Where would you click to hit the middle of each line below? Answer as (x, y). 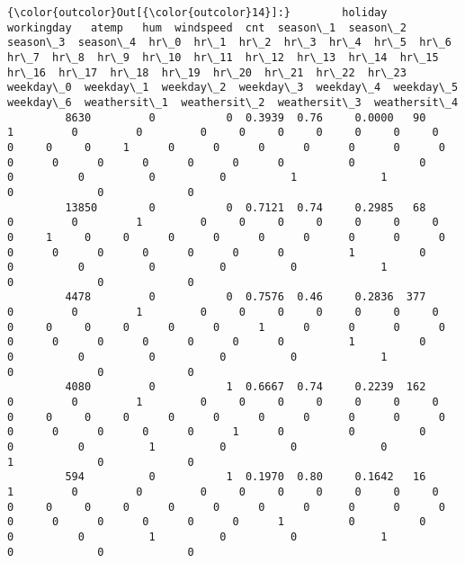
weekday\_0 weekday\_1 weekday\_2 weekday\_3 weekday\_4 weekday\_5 (233, 88)
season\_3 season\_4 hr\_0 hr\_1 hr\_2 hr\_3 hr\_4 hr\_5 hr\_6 (229, 43)
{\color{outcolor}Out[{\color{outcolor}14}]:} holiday (197, 13)
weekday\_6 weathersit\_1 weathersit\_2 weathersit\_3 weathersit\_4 (233, 102)
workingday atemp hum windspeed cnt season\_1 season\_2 (207, 27)
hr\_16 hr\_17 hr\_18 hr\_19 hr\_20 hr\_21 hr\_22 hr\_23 (207, 72)
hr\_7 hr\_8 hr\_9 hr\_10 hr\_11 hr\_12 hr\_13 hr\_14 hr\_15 (223, 57)
